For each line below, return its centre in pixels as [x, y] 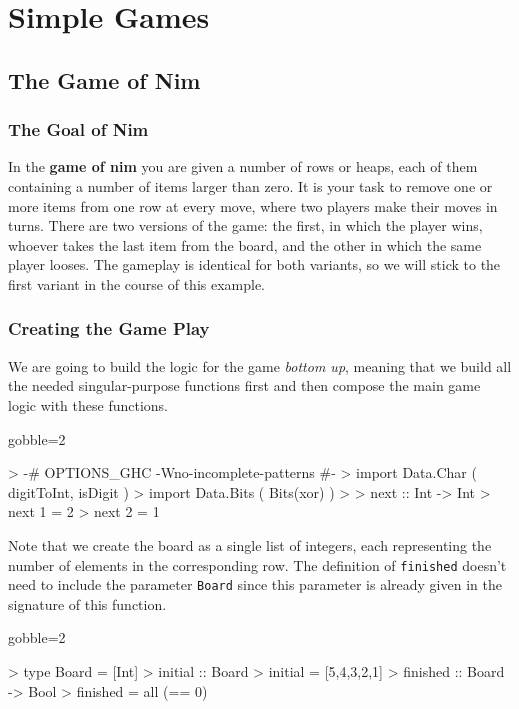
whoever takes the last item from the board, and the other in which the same [245, 244]
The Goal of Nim [78, 129]
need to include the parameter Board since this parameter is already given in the [255, 584]
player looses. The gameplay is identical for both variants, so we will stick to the [254, 264]
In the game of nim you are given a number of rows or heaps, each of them [243, 166]
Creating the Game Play [109, 328]
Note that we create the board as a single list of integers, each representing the [250, 544]
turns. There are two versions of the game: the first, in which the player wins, [245, 225]
